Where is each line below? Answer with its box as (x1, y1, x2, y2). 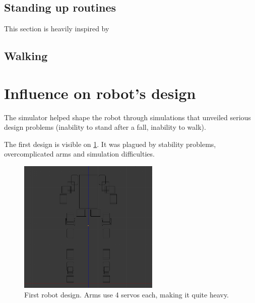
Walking (4, 48, 48, 64)
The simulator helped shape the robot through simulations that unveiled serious (4, 112, 251, 122)
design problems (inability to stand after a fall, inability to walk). (4, 122, 206, 132)
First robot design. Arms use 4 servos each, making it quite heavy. (24, 289, 229, 300)
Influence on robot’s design (4, 82, 196, 103)
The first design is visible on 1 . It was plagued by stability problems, (4, 138, 216, 149)
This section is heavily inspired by (4, 23, 109, 34)
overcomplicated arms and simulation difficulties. (4, 148, 155, 159)
